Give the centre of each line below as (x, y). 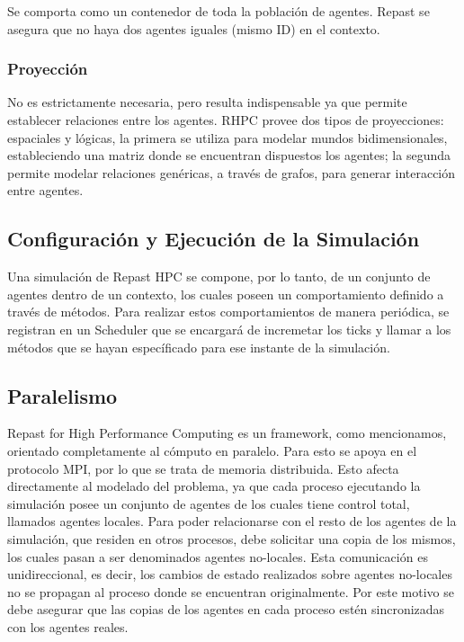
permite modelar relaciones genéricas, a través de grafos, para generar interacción (232, 172)
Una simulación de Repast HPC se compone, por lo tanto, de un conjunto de (219, 276)
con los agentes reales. (68, 626)
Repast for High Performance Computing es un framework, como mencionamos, (227, 433)
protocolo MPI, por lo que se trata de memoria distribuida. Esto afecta (203, 468)
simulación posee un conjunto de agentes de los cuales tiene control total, (209, 503)
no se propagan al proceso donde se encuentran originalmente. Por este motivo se (231, 591)
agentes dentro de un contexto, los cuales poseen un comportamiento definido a (226, 294)
